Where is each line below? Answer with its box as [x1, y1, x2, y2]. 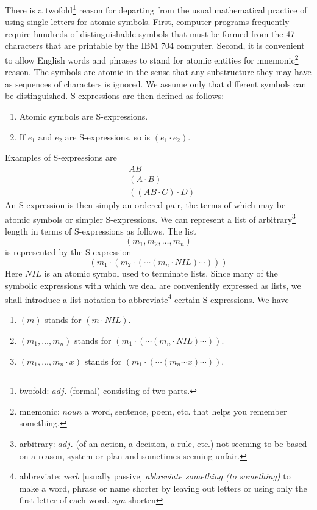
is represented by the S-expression [5, 246, 132, 258]
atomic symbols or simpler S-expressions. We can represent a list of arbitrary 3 [5, 211, 296, 225]
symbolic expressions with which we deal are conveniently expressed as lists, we [5, 279, 301, 291]
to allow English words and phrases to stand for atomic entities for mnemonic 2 [5, 52, 299, 66]
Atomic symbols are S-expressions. [19, 110, 148, 123]
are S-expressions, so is [65, 130, 151, 143]
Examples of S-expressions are [5, 151, 117, 164]
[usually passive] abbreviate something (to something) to [82, 470, 291, 483]
